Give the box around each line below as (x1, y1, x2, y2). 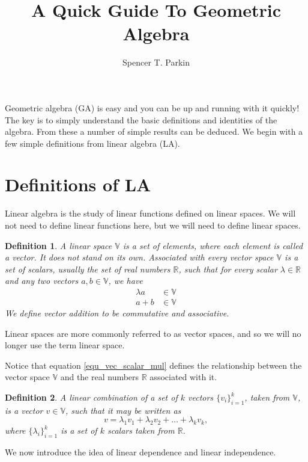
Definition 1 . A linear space (5, 239, 112, 251)
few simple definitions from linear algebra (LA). (5, 137, 180, 149)
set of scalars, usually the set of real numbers (5, 262, 171, 275)
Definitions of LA (5, 172, 151, 197)
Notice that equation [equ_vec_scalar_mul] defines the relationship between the (5, 359, 302, 371)
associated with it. (149, 371, 217, 383)
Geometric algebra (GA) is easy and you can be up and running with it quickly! (5, 101, 300, 114)
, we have (108, 274, 143, 287)
